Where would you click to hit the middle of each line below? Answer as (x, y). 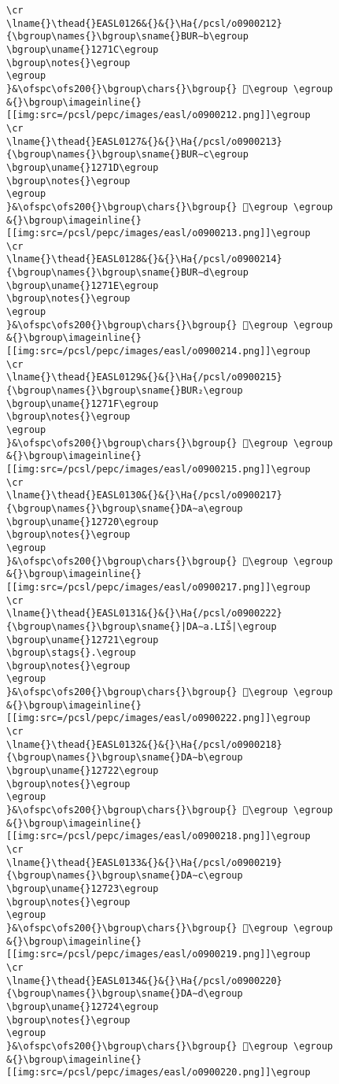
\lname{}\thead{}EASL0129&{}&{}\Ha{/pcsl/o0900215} (144, 377)
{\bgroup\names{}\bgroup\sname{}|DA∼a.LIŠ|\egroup (142, 626)
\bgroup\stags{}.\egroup (71, 653)
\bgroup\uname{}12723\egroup (83, 888)
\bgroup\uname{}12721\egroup (83, 640)
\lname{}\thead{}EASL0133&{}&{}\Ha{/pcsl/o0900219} (144, 862)
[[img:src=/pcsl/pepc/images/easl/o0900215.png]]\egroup (158, 469)
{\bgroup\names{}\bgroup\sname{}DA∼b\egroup (125, 758)
